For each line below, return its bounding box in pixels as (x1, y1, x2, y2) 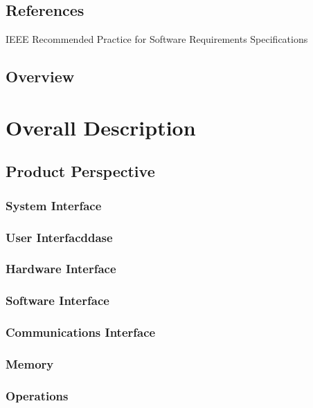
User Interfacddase (6, 228, 113, 245)
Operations (6, 387, 69, 404)
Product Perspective (6, 160, 155, 182)
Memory (6, 355, 54, 372)
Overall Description (6, 113, 196, 141)
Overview (6, 66, 75, 87)
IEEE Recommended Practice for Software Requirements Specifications (6, 32, 308, 46)
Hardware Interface (6, 260, 116, 277)
